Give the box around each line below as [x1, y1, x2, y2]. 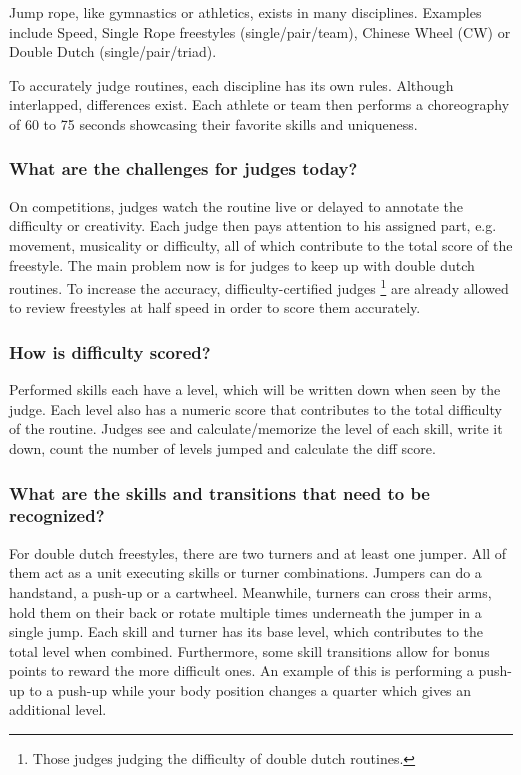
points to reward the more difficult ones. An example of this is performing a [9, 660, 474, 681]
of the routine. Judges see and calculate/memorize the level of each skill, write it [9, 418, 503, 439]
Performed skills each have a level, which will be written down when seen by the [9, 379, 501, 400]
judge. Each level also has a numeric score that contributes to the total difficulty [9, 398, 502, 419]
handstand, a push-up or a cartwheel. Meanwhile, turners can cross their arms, [9, 581, 492, 602]
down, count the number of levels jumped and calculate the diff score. [9, 438, 436, 458]
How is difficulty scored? [9, 339, 211, 364]
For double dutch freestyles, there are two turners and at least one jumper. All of [9, 542, 506, 563]
